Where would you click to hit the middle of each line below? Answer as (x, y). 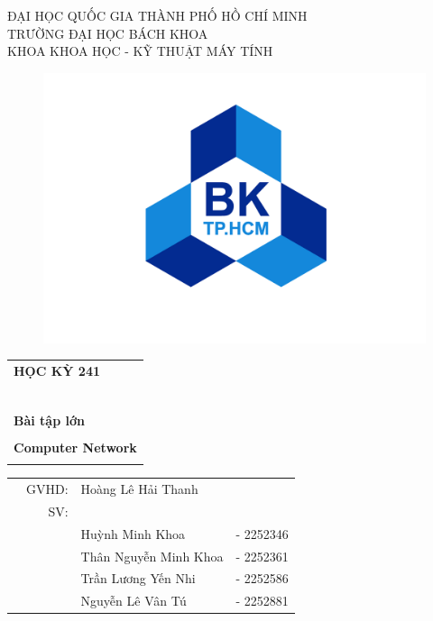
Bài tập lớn (49, 420)
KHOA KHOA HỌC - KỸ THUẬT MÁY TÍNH (140, 51)
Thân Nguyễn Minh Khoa (152, 556)
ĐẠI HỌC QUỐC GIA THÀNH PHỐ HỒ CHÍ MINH (157, 15)
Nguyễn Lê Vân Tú (134, 601)
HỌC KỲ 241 (57, 370)
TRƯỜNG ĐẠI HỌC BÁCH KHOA (108, 33)
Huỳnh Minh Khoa (133, 533)
